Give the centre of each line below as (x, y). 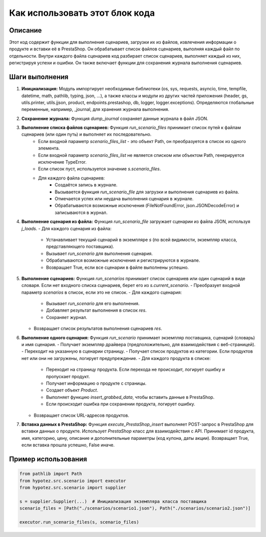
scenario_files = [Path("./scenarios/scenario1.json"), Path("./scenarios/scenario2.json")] (135, 508)
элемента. (49, 148)
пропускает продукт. (68, 376)
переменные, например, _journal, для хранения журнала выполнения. (95, 109)
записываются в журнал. (81, 213)
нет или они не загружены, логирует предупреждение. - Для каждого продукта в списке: (116, 358)
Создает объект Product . (72, 390)
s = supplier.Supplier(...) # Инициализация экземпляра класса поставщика (113, 501)
